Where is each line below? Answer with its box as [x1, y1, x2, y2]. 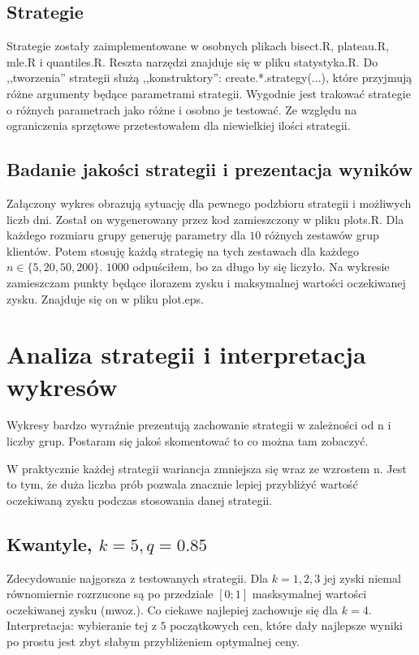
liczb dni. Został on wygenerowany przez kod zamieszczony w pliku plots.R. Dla [6, 210, 404, 227]
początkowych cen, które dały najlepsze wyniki [170, 617, 403, 634]
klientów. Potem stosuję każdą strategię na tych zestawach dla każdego [6, 242, 360, 259]
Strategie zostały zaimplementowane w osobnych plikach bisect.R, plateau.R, [6, 37, 389, 54]
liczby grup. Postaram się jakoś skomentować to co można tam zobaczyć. [6, 433, 369, 450]
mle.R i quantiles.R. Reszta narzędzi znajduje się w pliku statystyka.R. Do [6, 53, 378, 70]
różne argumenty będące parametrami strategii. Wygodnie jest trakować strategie [6, 84, 411, 101]
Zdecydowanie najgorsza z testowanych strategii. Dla [6, 569, 269, 586]
